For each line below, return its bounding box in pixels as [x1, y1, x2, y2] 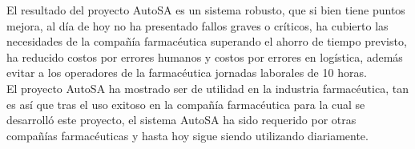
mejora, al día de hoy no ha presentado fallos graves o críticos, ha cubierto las [6, 17, 389, 34]
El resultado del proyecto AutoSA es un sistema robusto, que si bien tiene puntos [6, 2, 405, 18]
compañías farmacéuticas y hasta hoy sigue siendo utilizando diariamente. [6, 127, 369, 143]
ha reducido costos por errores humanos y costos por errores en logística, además [6, 48, 403, 65]
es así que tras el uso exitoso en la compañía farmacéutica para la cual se [6, 95, 365, 112]
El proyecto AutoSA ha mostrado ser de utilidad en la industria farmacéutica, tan [6, 79, 409, 96]
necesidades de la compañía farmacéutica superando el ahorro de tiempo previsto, [6, 33, 407, 50]
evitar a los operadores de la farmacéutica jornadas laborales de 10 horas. [6, 64, 367, 81]
